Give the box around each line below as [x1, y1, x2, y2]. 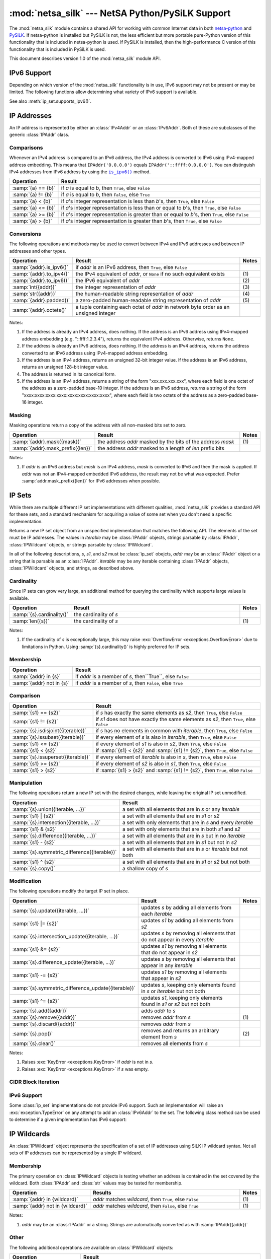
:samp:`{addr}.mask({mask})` [12, 438, 82, 445]
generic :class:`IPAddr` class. [9, 131, 70, 138]
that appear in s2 [141, 974, 182, 982]
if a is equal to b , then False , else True [61, 191, 150, 198]
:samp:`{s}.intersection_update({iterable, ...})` [12, 933, 120, 940]
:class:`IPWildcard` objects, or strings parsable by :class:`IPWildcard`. [9, 541, 153, 547]
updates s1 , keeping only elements [141, 994, 223, 1001]
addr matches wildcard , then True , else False [93, 1196, 199, 1203]
